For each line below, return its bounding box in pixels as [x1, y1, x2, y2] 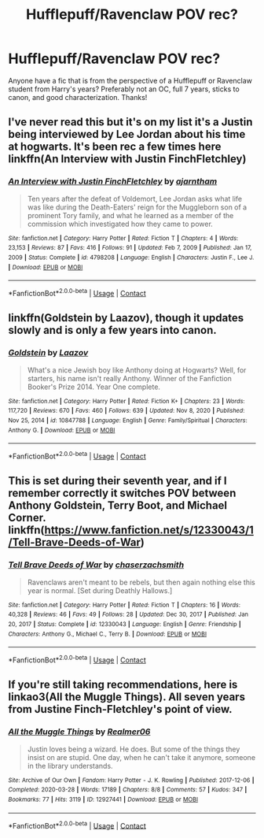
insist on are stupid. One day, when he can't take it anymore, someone [27, 752, 256, 762]
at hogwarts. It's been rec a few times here [8, 140, 222, 154]
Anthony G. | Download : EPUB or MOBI [8, 426, 115, 434]
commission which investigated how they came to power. [27, 219, 214, 228]
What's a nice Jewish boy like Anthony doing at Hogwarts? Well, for [27, 365, 247, 375]
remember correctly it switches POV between [8, 487, 236, 500]
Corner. [8, 511, 46, 525]
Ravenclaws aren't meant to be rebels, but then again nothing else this [27, 577, 255, 587]
